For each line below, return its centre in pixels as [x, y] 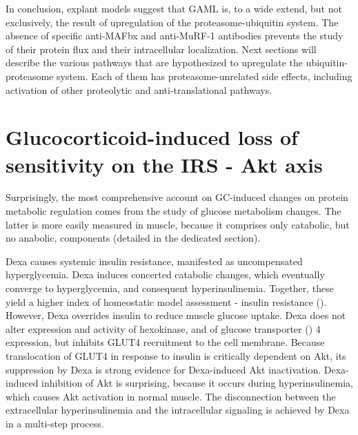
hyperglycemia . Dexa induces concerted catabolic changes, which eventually [165, 274]
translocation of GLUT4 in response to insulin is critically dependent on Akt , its [176, 356]
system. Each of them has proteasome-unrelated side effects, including [204, 76]
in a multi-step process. [55, 423]
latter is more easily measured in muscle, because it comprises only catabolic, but [178, 224]
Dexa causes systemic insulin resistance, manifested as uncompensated [154, 261]
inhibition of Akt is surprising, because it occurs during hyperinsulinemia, [197, 383]
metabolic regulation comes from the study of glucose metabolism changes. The [173, 211]
